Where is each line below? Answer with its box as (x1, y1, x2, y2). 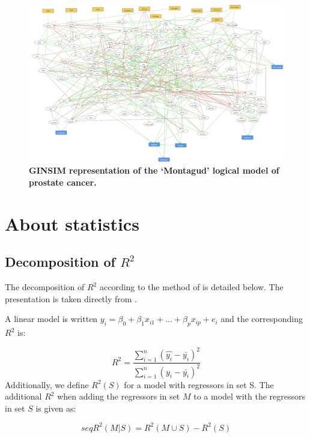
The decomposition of (5, 281, 85, 293)
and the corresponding (220, 312, 303, 325)
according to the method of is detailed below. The (99, 281, 284, 293)
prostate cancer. (29, 175, 97, 188)
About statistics (5, 211, 139, 236)
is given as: (35, 401, 76, 414)
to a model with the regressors (193, 390, 306, 403)
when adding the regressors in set (57, 390, 180, 403)
